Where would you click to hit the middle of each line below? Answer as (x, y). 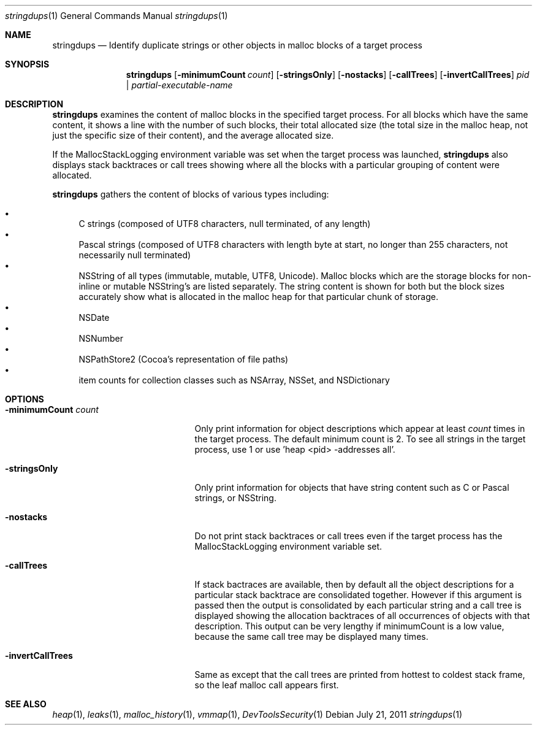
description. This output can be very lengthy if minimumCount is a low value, (349, 626)
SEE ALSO (26, 704)
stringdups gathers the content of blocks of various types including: (191, 194)
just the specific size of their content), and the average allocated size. (193, 135)
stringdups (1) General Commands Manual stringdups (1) (116, 16)
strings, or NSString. (235, 498)
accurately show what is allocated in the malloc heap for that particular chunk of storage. (258, 297)
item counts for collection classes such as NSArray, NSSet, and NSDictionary (234, 380)
